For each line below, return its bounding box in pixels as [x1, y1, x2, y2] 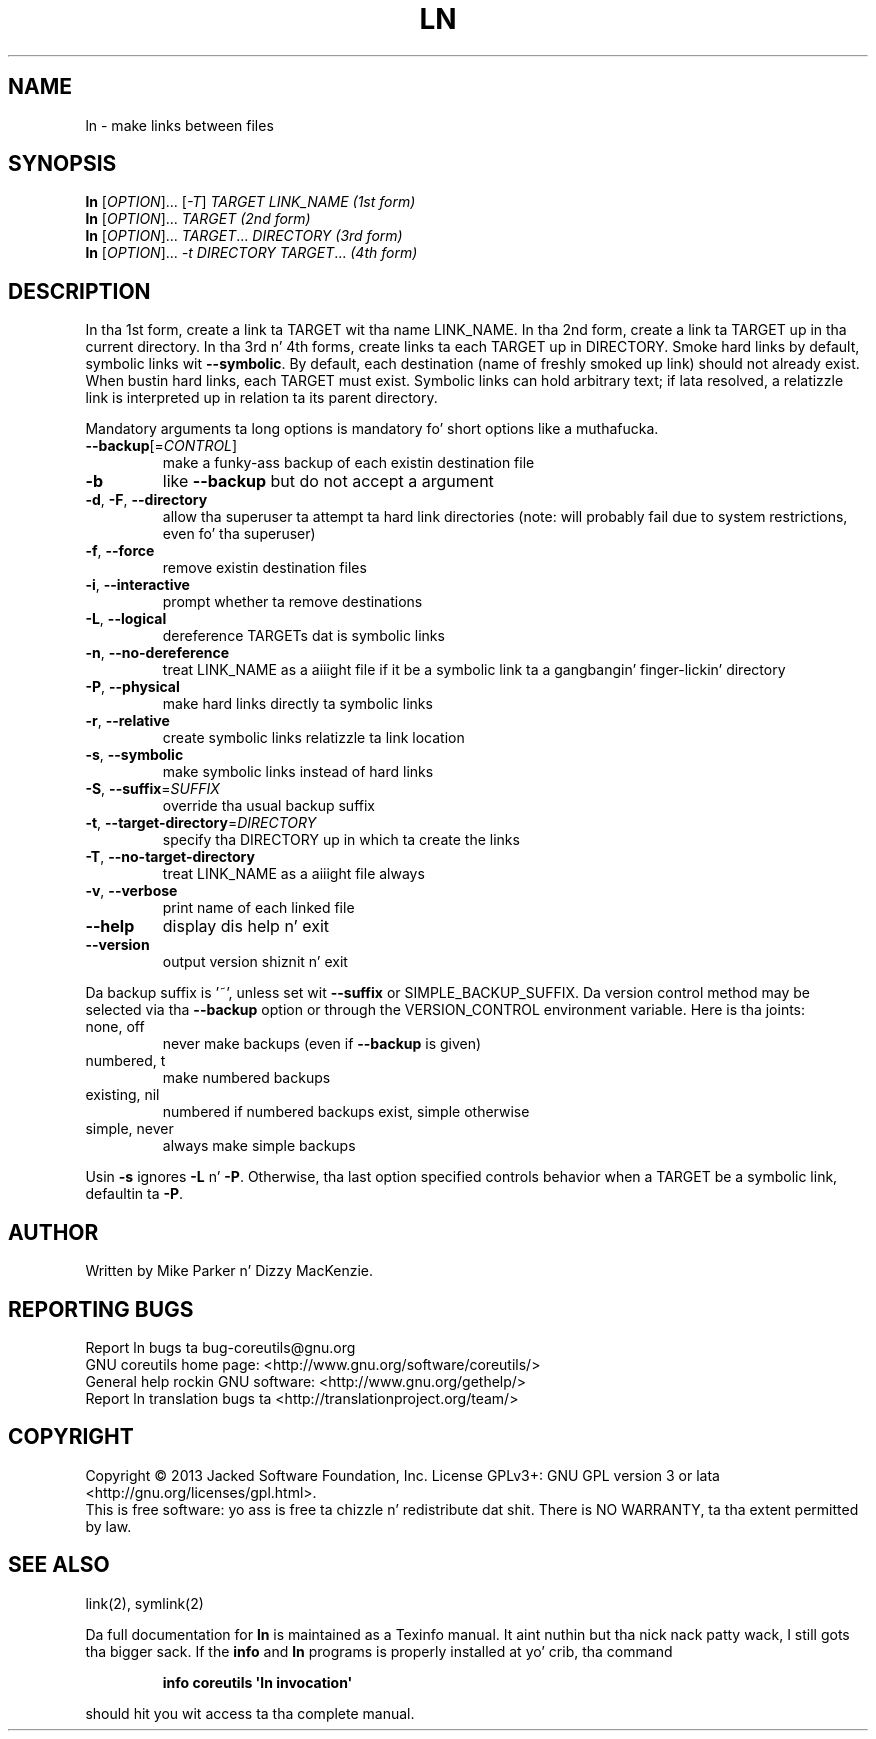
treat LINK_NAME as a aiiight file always [162, 865, 425, 883]
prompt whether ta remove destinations [162, 593, 423, 611]
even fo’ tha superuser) [162, 525, 316, 543]
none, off [85, 1018, 145, 1036]
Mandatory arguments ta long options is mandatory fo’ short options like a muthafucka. [85, 420, 659, 438]
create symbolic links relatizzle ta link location [162, 729, 465, 747]
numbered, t [85, 1052, 166, 1070]
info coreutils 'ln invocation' [162, 1673, 353, 1691]
